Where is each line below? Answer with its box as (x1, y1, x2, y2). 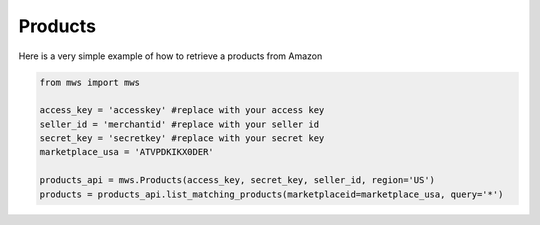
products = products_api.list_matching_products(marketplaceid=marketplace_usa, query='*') (39, 188, 504, 200)
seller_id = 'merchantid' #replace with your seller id (39, 118, 320, 130)
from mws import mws (39, 76, 140, 88)
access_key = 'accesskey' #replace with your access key (39, 105, 325, 116)
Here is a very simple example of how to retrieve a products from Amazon (18, 50, 323, 62)
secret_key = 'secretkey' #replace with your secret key (39, 133, 325, 144)
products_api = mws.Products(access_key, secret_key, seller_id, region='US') (39, 175, 435, 186)
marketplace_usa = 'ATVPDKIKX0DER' (39, 146, 214, 158)
